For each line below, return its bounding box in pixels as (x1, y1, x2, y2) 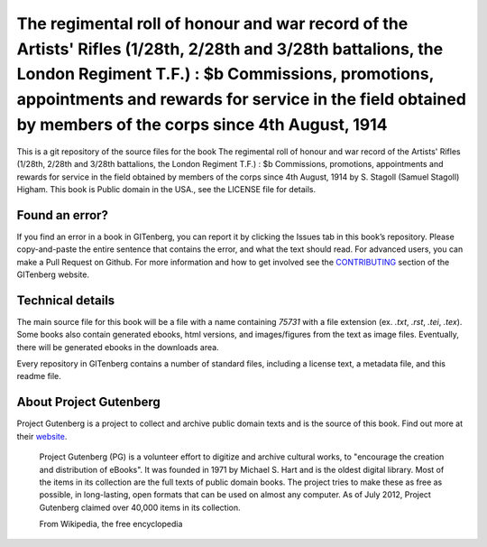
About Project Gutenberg (16, 394, 161, 410)
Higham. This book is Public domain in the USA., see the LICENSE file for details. (16, 183, 317, 194)
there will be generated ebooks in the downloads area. (16, 341, 220, 352)
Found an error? (16, 208, 108, 223)
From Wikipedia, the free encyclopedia (39, 519, 183, 530)
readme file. (16, 371, 62, 382)
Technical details (16, 292, 115, 308)
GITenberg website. (16, 269, 90, 280)
